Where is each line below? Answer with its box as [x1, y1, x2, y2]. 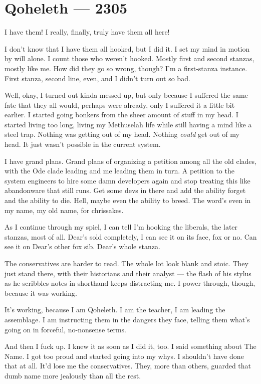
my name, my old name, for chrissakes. [5, 205, 124, 215]
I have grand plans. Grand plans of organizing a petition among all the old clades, [5, 155, 256, 166]
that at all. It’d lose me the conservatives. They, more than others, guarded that [5, 360, 251, 371]
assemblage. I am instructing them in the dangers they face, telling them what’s [5, 314, 250, 324]
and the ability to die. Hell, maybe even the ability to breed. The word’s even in [5, 195, 251, 206]
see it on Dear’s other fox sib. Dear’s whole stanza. [5, 241, 160, 252]
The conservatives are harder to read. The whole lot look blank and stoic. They [5, 258, 248, 268]
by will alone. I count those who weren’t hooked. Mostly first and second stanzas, [5, 53, 254, 64]
